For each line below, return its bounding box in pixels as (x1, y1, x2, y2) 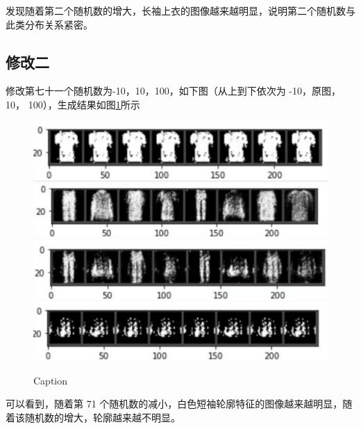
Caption (33, 373, 68, 387)
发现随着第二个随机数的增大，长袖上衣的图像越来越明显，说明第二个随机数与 (6, 3, 355, 17)
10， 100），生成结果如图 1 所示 (6, 97, 140, 111)
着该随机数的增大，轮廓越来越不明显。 (6, 410, 180, 424)
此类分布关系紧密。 (6, 17, 93, 31)
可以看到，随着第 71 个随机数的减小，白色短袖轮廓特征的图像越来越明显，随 (6, 396, 353, 411)
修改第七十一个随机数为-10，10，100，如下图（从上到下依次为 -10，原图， (6, 83, 341, 98)
